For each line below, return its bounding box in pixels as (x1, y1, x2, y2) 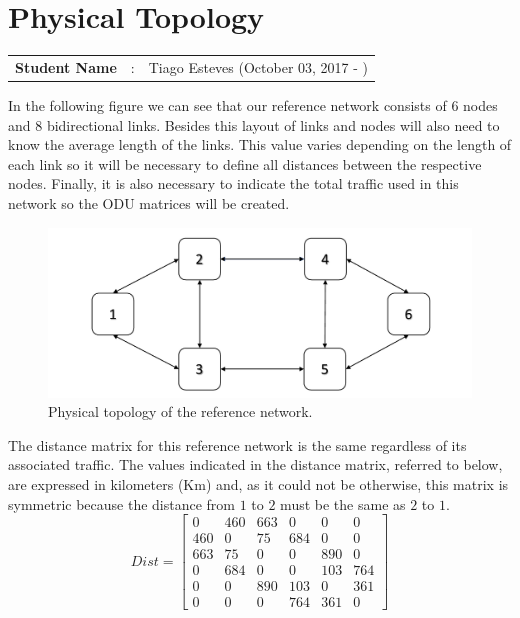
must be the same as (280, 493, 406, 514)
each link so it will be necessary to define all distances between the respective (8, 153, 482, 174)
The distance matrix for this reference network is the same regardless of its (8, 434, 467, 455)
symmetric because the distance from (8, 493, 235, 514)
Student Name (15, 56, 117, 77)
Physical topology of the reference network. (48, 401, 313, 422)
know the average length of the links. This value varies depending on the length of (8, 134, 512, 155)
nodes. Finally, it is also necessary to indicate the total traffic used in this (8, 173, 459, 194)
